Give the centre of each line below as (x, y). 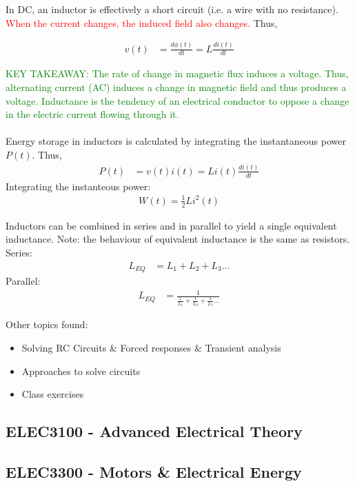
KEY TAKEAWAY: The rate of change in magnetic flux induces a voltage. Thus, (177, 73)
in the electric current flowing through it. (92, 114)
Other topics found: (47, 324)
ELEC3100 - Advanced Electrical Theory (154, 431)
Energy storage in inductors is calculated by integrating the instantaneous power (176, 141)
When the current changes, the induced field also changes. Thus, (142, 22)
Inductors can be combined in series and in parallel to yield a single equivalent (171, 225)
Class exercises (53, 394)
